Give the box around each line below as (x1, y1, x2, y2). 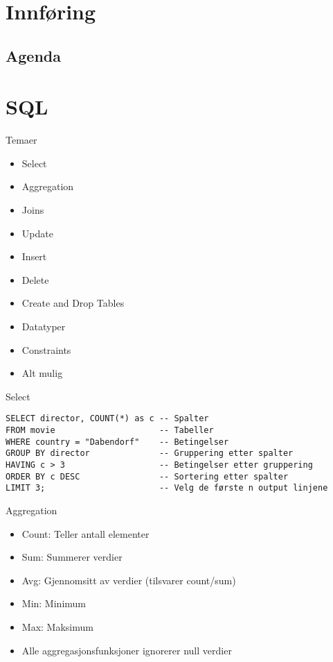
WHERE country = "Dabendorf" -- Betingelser (6, 436, 229, 447)
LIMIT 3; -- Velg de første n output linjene (6, 483, 328, 493)
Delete (21, 272, 49, 287)
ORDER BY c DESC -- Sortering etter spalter (6, 471, 289, 482)
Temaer (6, 133, 37, 147)
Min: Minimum (21, 596, 86, 611)
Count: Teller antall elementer (21, 526, 150, 541)
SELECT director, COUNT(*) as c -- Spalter (6, 414, 209, 424)
